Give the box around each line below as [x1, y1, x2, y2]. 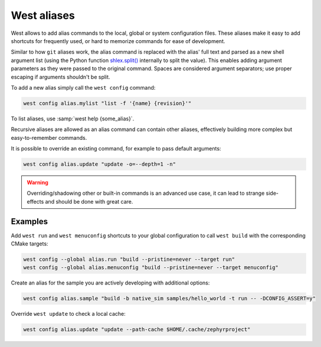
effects [27, 198, 44, 205]
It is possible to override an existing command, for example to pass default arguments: [11, 145, 221, 152]
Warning [27, 179, 48, 186]
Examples [11, 216, 48, 227]
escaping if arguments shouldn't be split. [11, 73, 110, 80]
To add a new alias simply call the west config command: [11, 84, 156, 91]
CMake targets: [11, 240, 48, 247]
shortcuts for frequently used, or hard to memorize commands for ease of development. [11, 37, 225, 44]
